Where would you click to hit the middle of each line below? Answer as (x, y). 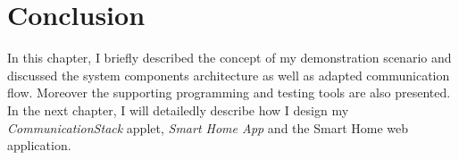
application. (39, 145)
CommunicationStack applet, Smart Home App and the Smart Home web (208, 127)
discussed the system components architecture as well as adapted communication (229, 75)
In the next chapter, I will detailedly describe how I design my (178, 109)
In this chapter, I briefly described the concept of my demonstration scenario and (229, 58)
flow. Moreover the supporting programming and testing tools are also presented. (229, 93)
